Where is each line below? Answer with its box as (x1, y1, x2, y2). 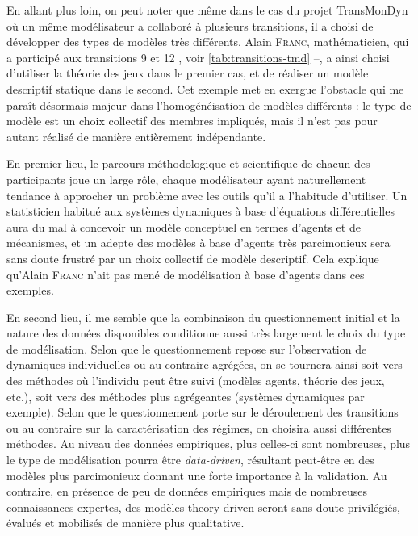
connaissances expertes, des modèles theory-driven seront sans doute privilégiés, (6, 498, 400, 515)
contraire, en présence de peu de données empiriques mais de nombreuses (6, 483, 368, 500)
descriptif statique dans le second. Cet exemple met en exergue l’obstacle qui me (6, 80, 404, 97)
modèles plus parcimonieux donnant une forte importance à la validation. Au (6, 467, 387, 484)
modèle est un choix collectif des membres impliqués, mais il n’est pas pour (6, 112, 378, 129)
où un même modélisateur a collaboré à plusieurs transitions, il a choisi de (6, 17, 374, 34)
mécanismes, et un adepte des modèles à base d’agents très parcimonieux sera (6, 234, 391, 251)
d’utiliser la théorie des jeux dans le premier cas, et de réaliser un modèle (6, 65, 369, 82)
